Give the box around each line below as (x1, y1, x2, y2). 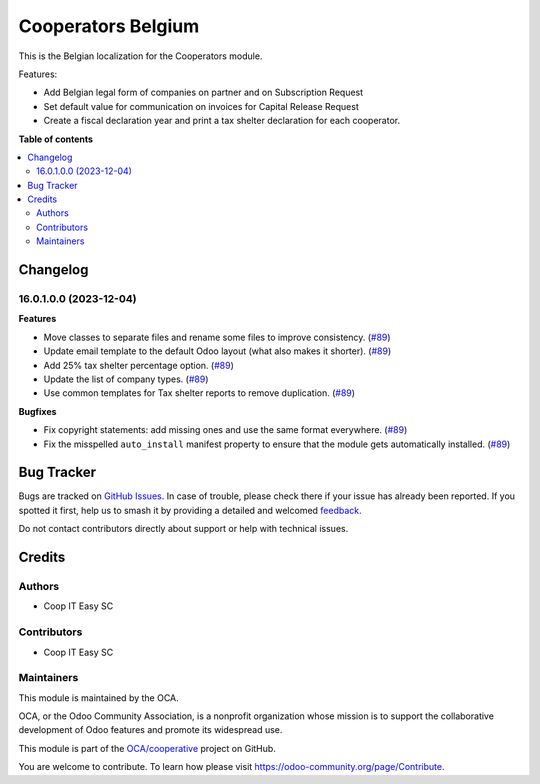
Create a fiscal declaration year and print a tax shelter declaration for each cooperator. (43, 115, 400, 127)
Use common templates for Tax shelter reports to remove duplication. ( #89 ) (43, 387, 355, 399)
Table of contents (18, 133, 94, 145)
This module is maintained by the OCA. (18, 691, 179, 704)
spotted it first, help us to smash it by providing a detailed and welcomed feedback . (18, 504, 362, 516)
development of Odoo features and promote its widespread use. (18, 724, 283, 736)
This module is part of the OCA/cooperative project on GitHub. (18, 742, 277, 754)
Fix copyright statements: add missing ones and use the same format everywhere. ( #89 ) (43, 424, 408, 436)
